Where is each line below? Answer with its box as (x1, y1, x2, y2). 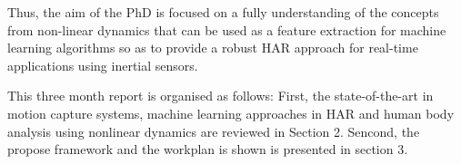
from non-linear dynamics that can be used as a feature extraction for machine (7, 20, 446, 39)
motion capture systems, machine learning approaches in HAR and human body (7, 103, 455, 122)
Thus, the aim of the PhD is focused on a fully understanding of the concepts (7, 3, 439, 21)
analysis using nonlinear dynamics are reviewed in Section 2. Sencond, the (7, 121, 420, 140)
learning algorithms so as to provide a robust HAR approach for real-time (7, 38, 418, 57)
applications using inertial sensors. (7, 55, 198, 74)
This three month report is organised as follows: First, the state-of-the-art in (7, 86, 434, 105)
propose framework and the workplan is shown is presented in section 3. (7, 140, 408, 159)
